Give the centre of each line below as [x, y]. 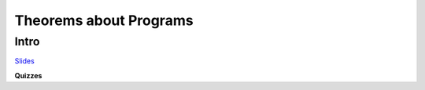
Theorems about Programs [104, 20]
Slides [24, 61]
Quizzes [28, 75]
